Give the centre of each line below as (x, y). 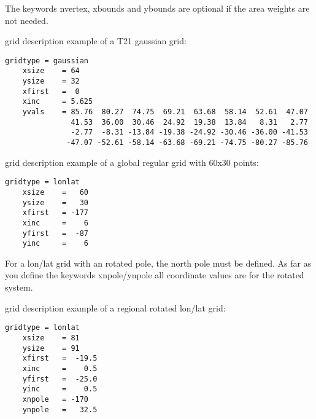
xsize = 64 (51, 71)
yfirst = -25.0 (60, 379)
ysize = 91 (51, 348)
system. (19, 287)
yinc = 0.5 (60, 389)
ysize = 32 (51, 81)
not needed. (27, 20)
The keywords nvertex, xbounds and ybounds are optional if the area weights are (157, 8)
